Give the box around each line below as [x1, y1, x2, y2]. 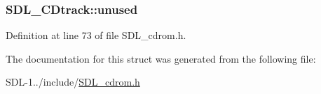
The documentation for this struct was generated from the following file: [6, 51, 316, 65]
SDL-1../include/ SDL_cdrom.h [6, 75, 140, 89]
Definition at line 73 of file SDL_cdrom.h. [6, 28, 186, 42]
